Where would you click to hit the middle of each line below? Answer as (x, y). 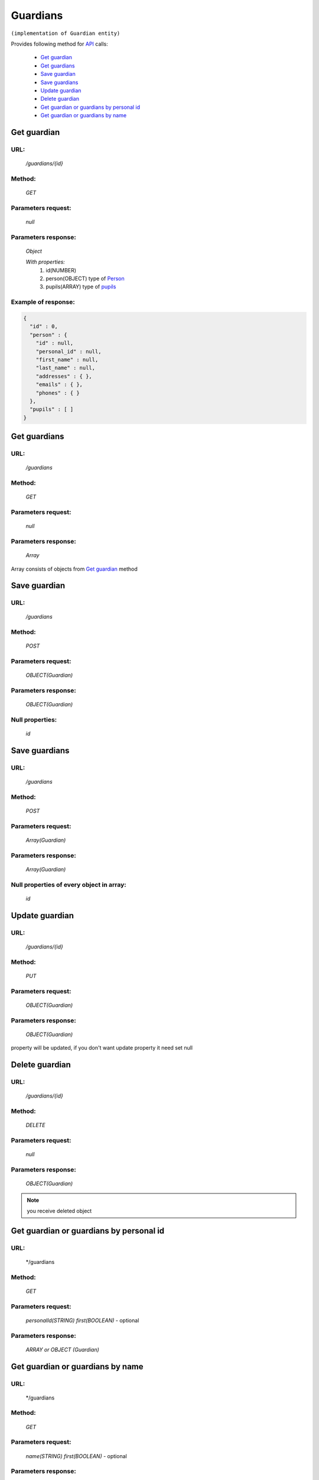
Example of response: (43, 302)
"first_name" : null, (67, 359)
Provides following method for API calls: (60, 44)
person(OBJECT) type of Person (85, 279)
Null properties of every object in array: (69, 884)
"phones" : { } (58, 393)
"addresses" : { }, (64, 376)
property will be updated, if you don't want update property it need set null (102, 1048)
